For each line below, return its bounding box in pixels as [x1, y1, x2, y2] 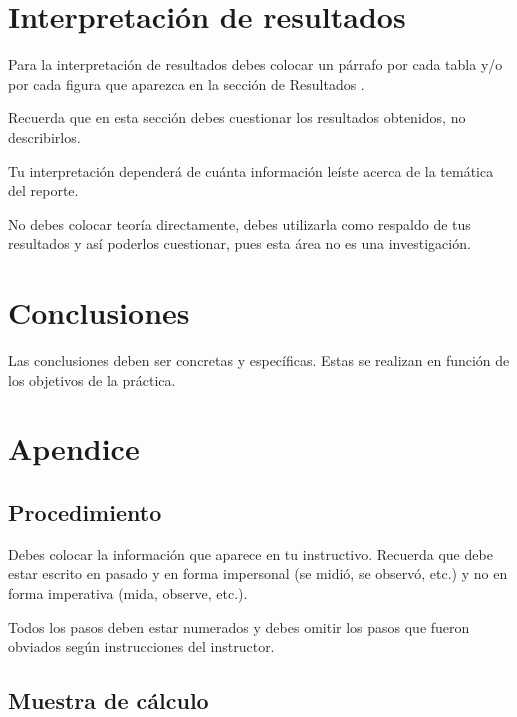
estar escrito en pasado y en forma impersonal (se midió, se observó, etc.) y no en [8, 563, 508, 584]
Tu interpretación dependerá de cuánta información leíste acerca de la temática [8, 160, 494, 181]
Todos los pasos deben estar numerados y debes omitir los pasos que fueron [8, 616, 470, 637]
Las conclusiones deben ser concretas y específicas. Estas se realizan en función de [8, 350, 510, 370]
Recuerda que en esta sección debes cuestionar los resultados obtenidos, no [8, 107, 466, 128]
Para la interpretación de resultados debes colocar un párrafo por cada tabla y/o [8, 54, 503, 75]
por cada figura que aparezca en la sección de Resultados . [8, 73, 365, 94]
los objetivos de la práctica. [8, 369, 176, 390]
